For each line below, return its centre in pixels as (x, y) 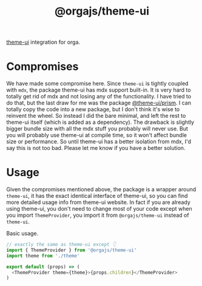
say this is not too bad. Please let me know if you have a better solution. (96, 148)
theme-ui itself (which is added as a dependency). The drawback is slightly (100, 122)
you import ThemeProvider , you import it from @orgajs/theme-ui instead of (98, 215)
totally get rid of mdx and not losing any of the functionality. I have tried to (99, 97)
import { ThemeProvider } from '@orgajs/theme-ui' (72, 250)
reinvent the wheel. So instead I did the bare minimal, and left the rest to (96, 116)
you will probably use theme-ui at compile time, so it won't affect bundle (96, 135)
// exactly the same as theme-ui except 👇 (61, 245)
